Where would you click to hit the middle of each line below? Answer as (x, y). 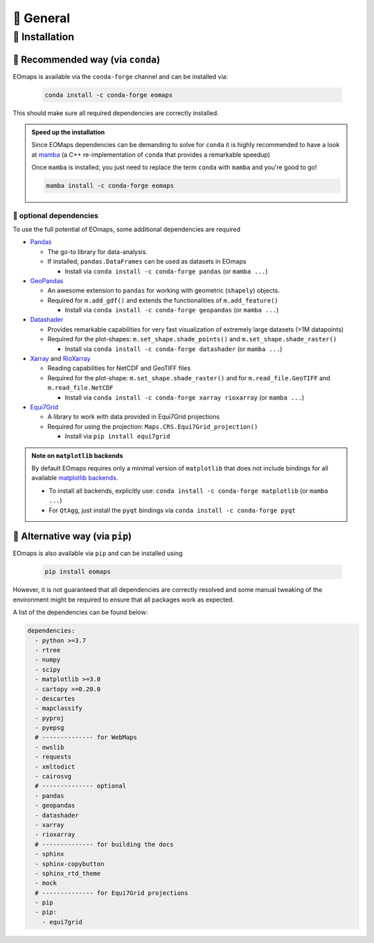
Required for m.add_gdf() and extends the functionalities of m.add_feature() (163, 300)
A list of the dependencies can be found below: (80, 612)
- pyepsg (50, 728)
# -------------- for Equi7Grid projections (112, 893)
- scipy (48, 669)
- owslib (50, 747)
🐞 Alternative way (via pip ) (72, 537)
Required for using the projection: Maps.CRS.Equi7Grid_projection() (153, 426)
